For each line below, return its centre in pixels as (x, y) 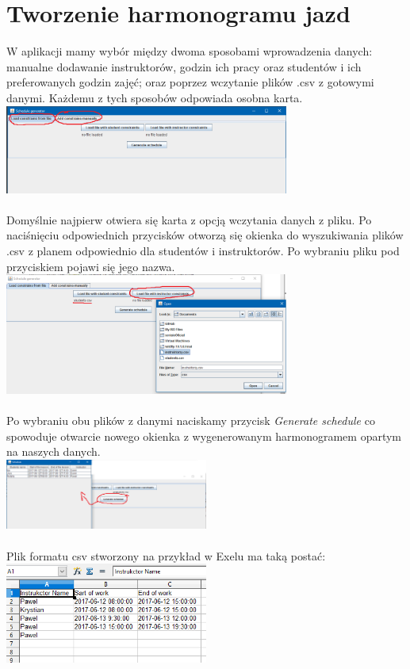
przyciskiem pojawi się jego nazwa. (91, 266)
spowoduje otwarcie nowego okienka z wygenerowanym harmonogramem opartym (204, 436)
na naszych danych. (54, 451)
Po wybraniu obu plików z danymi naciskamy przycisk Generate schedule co (191, 421)
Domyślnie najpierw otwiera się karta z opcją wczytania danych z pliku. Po (189, 219)
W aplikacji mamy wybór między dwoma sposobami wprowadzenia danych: (190, 51)
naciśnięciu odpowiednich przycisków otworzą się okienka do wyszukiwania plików (205, 235)
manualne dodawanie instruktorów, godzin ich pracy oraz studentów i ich (184, 66)
